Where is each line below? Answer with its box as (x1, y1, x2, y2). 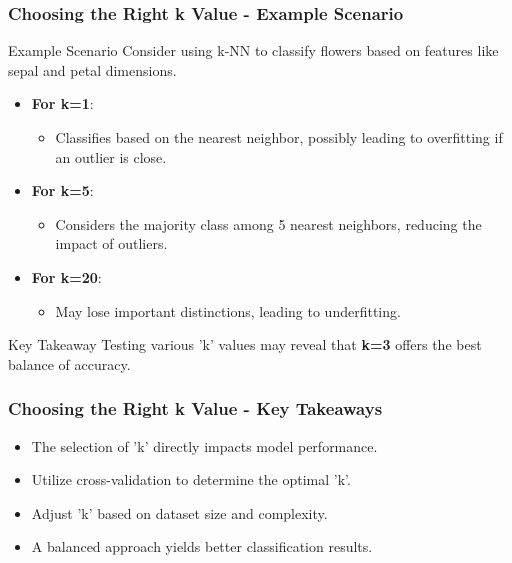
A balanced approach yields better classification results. (31, 536, 373, 557)
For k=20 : (31, 266, 102, 287)
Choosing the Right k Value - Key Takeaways (8, 396, 383, 421)
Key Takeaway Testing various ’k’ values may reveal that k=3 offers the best (8, 334, 482, 355)
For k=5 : (31, 180, 94, 201)
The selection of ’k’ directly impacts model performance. (31, 435, 378, 456)
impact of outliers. (55, 233, 168, 254)
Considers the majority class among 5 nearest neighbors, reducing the (55, 213, 482, 234)
